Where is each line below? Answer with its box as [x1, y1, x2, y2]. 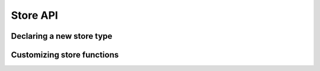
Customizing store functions [11, 50, 119, 60]
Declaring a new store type [11, 31, 113, 41]
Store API [11, 9, 59, 22]
